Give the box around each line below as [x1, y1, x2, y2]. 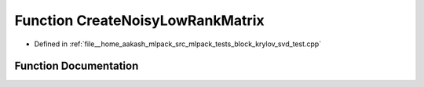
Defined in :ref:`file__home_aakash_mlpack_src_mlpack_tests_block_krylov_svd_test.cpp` [34, 39, 322, 49]
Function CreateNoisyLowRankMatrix [14, 12, 265, 29]
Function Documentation [14, 60, 139, 73]
